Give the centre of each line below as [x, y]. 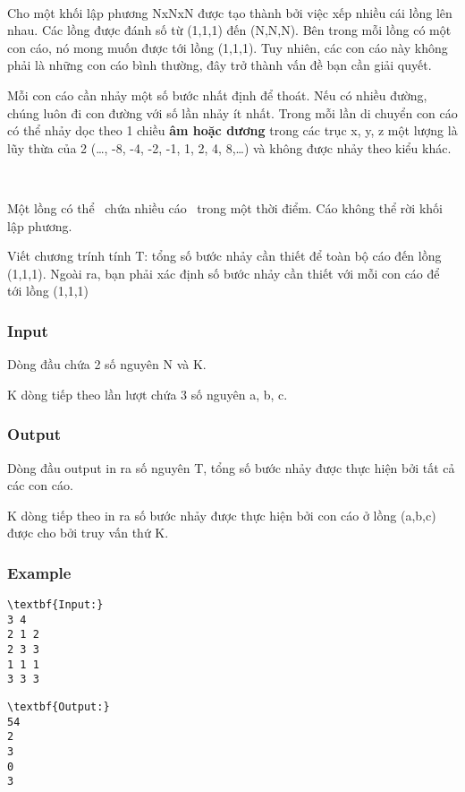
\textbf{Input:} [55, 605]
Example [39, 572]
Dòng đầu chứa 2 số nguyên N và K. [107, 364]
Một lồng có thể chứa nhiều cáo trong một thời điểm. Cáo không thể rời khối [225, 207]
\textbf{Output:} [59, 707]
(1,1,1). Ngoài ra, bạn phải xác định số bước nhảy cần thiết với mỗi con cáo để [224, 273]
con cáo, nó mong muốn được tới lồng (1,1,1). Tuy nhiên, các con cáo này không [228, 47]
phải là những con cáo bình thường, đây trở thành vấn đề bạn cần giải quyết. [220, 65]
